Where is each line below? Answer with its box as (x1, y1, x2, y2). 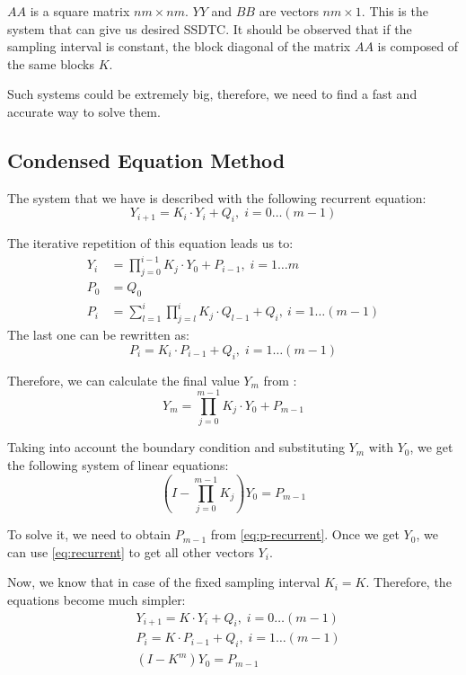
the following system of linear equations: (7, 455, 229, 474)
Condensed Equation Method (7, 146, 286, 173)
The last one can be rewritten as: (7, 325, 189, 344)
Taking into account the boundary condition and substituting (7, 438, 345, 457)
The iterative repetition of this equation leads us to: (7, 234, 294, 253)
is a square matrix (30, 2, 130, 20)
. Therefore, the (365, 573, 452, 591)
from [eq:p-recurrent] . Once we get (210, 525, 400, 544)
